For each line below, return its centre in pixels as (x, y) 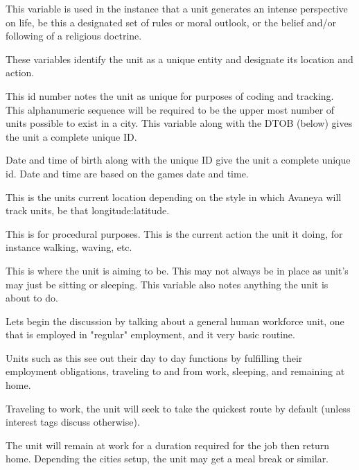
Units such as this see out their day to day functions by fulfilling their (154, 357)
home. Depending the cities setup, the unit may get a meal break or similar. (167, 459)
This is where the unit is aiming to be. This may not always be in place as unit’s (177, 270)
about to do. (32, 298)
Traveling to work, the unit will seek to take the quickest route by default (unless (178, 408)
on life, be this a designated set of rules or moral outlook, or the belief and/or (171, 22)
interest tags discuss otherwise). (73, 422)
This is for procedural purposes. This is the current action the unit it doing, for (174, 233)
